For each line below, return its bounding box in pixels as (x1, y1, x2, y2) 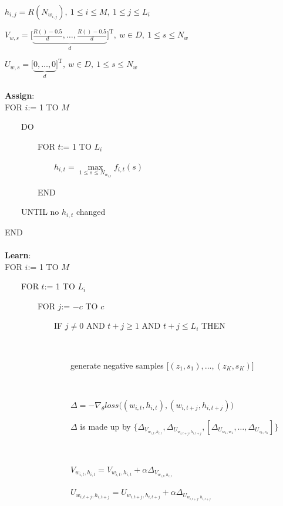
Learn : (5, 249, 31, 261)
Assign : (5, 89, 35, 102)
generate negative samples (70, 359, 164, 371)
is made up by (80, 420, 131, 432)
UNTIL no (21, 205, 59, 218)
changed (76, 205, 106, 218)
